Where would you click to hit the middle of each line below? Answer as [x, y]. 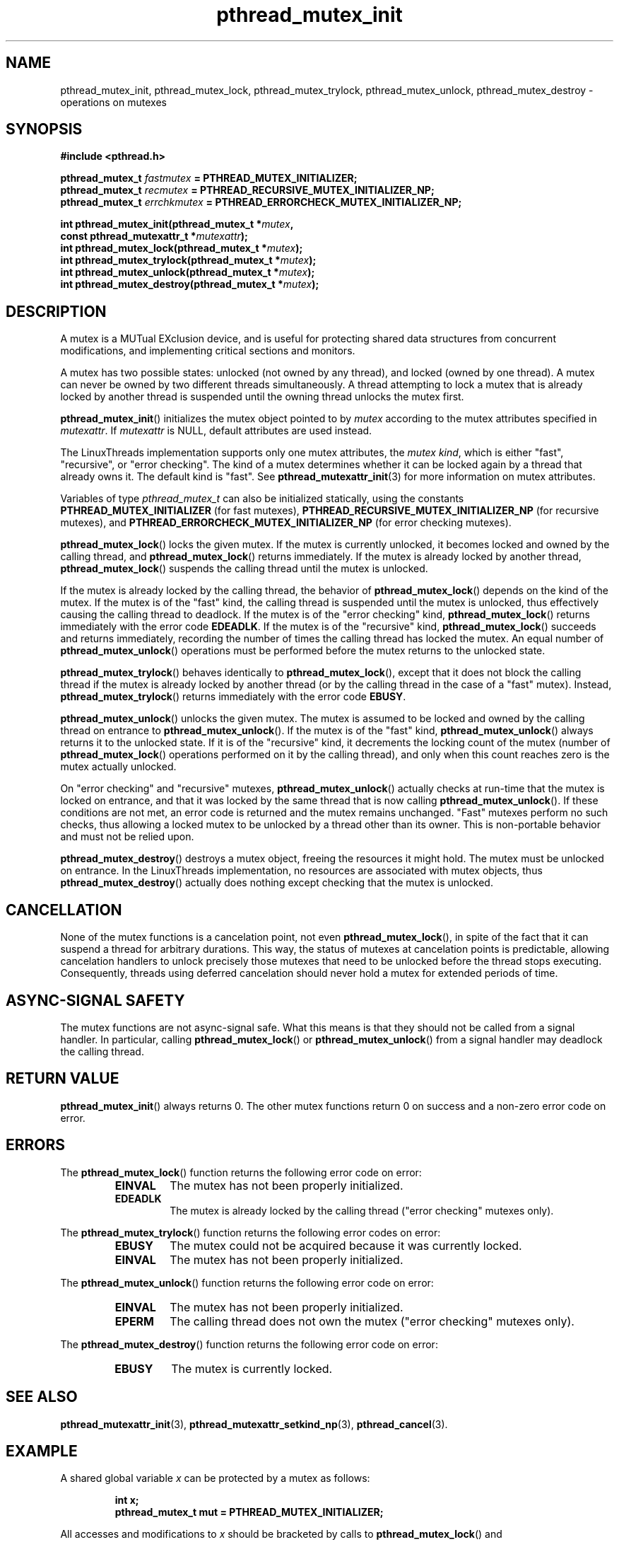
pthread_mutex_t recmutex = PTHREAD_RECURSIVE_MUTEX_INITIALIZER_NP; [247, 190]
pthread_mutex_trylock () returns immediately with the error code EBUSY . [233, 697]
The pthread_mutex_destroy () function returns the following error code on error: [249, 1344]
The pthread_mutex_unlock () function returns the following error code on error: [247, 1282]
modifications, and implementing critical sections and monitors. [208, 351]
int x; [127, 1500]
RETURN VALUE [63, 1079]
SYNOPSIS [44, 129]
